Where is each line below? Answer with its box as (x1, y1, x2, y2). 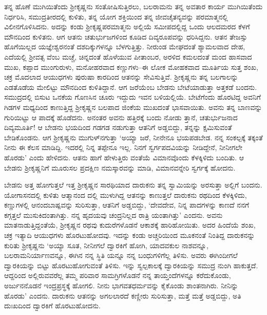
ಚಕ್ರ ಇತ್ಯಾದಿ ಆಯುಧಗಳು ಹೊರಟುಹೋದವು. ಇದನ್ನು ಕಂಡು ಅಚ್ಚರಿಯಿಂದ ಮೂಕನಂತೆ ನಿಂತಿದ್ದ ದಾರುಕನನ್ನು (4, 230, 255, 240)
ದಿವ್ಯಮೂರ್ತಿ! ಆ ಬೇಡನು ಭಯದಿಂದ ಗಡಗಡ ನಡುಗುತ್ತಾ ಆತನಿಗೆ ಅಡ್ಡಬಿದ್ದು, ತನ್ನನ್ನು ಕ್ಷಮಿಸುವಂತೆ (4, 122, 232, 133)
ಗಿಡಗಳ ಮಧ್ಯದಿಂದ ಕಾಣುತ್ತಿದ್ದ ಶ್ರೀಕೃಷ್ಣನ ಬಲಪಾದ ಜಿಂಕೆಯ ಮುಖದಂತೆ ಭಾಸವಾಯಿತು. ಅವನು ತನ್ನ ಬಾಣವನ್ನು (4, 101, 262, 112)
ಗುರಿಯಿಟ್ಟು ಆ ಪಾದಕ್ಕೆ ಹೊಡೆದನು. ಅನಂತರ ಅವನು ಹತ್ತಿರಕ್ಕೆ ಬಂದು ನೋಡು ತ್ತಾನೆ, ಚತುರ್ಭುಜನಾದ (4, 112, 238, 122)
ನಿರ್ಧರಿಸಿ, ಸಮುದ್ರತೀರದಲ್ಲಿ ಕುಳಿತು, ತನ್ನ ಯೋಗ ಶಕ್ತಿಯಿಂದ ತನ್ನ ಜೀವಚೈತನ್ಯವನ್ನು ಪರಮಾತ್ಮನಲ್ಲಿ (4, 11, 228, 22)
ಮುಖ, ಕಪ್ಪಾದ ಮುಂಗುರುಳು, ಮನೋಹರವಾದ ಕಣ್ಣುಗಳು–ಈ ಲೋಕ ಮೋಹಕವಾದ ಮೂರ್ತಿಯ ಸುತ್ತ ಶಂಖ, (4, 61, 258, 72)
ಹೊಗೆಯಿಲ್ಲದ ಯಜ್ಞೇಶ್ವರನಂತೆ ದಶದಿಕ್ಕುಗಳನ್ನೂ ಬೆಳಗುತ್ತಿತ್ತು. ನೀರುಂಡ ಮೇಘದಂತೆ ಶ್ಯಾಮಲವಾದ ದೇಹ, (4, 41, 245, 52)
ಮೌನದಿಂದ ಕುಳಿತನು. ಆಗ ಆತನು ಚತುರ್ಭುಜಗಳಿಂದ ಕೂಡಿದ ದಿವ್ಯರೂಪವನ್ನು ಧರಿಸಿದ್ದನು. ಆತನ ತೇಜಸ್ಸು (4, 31, 247, 42)
